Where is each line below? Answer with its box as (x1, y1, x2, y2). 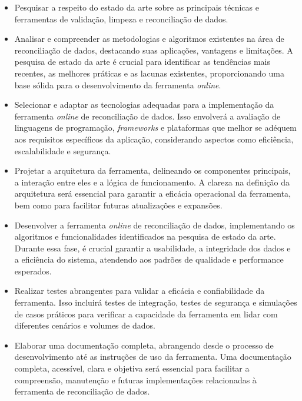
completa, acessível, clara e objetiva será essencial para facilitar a (14, 362, 250, 375)
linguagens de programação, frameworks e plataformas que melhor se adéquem (14, 121, 297, 134)
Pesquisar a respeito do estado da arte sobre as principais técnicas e (14, 1, 259, 13)
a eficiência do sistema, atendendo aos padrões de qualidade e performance (14, 253, 284, 266)
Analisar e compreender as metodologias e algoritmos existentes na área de (14, 32, 284, 45)
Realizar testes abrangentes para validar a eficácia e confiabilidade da (14, 284, 265, 297)
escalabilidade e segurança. (14, 144, 111, 157)
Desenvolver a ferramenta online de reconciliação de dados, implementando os (14, 218, 295, 231)
